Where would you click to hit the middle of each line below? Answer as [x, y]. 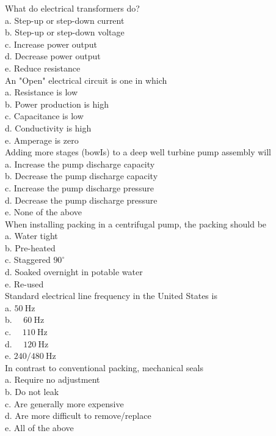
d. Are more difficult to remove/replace [78, 416]
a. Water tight [31, 236]
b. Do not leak [32, 391]
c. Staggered [28, 260]
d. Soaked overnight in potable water [74, 272]
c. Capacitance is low [44, 116]
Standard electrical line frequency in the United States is [111, 296]
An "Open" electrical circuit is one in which [86, 80]
